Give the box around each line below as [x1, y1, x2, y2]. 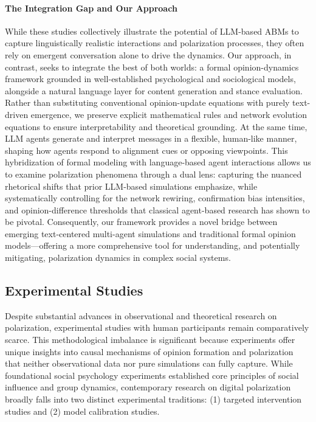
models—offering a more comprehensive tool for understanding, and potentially [5, 239, 300, 252]
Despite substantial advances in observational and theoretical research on [5, 309, 277, 322]
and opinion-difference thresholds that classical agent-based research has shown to [5, 203, 310, 216]
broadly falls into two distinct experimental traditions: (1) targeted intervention [5, 393, 302, 406]
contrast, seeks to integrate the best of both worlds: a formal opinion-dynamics [5, 60, 299, 73]
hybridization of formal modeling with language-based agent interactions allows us [5, 156, 311, 168]
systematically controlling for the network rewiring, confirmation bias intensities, [5, 192, 305, 204]
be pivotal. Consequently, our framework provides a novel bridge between [5, 215, 278, 228]
